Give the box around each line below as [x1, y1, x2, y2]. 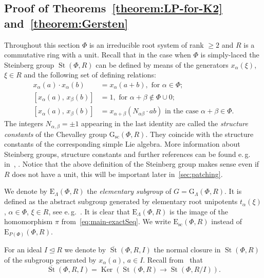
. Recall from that [143, 254, 203, 265]
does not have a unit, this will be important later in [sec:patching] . [12, 168, 223, 179]
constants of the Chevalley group [4, 128, 107, 139]
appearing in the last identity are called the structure [81, 118, 248, 129]
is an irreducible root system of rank [89, 39, 204, 50]
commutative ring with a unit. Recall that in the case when [4, 49, 191, 60]
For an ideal [4, 244, 42, 255]
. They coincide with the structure [145, 128, 254, 139]
